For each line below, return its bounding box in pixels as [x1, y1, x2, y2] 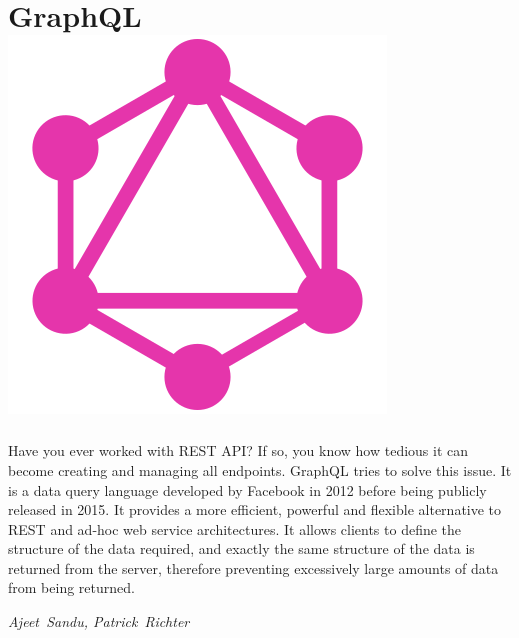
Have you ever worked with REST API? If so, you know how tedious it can [8, 440, 469, 461]
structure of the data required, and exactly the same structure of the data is [8, 538, 475, 559]
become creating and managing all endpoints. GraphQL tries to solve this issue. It [8, 459, 512, 480]
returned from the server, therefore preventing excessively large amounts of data [8, 557, 499, 578]
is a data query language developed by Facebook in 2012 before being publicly [8, 479, 487, 500]
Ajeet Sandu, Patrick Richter [8, 611, 190, 632]
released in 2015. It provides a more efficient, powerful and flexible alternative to [8, 499, 502, 520]
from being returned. [8, 577, 135, 598]
